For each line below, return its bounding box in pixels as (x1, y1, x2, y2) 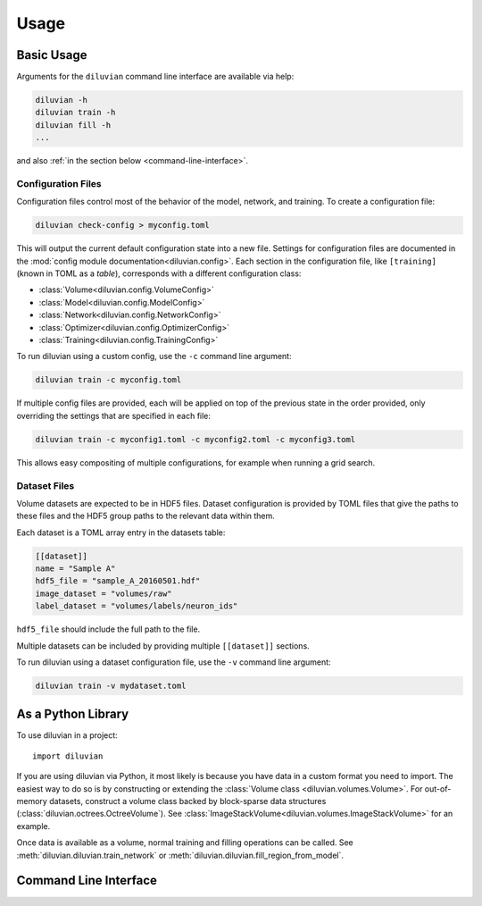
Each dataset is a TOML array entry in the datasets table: (16, 527, 226, 538)
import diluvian (32, 751, 104, 761)
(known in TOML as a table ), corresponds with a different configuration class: (16, 268, 302, 279)
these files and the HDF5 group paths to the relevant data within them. (16, 510, 276, 522)
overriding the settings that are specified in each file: (16, 410, 212, 421)
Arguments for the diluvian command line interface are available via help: (16, 71, 295, 82)
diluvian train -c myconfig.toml (35, 375, 182, 385)
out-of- (424, 783, 452, 794)
